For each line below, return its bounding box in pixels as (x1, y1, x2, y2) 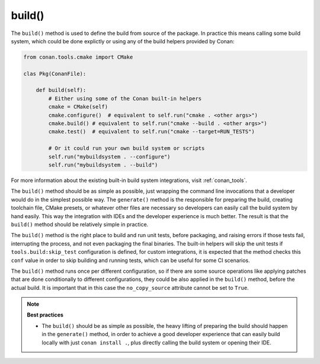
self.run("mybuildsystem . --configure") (48, 153, 171, 160)
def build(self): (36, 87, 87, 94)
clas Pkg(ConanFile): (23, 70, 87, 77)
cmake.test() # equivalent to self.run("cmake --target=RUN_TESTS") (48, 128, 255, 135)
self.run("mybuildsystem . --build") (48, 162, 158, 168)
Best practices (27, 311, 63, 318)
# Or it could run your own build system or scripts (48, 145, 205, 152)
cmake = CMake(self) (48, 104, 108, 110)
